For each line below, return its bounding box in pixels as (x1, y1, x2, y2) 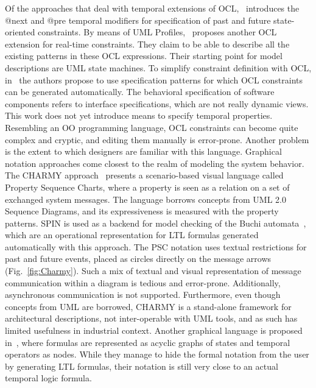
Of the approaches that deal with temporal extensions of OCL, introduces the (5, 2, 300, 14)
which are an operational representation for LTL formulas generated (5, 228, 259, 241)
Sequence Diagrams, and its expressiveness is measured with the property (5, 205, 279, 217)
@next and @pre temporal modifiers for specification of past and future (5, 13, 271, 26)
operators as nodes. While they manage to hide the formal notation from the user (5, 348, 309, 361)
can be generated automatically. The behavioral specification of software (5, 85, 275, 98)
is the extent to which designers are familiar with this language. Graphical (5, 145, 282, 158)
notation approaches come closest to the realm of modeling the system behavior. (5, 157, 304, 169)
